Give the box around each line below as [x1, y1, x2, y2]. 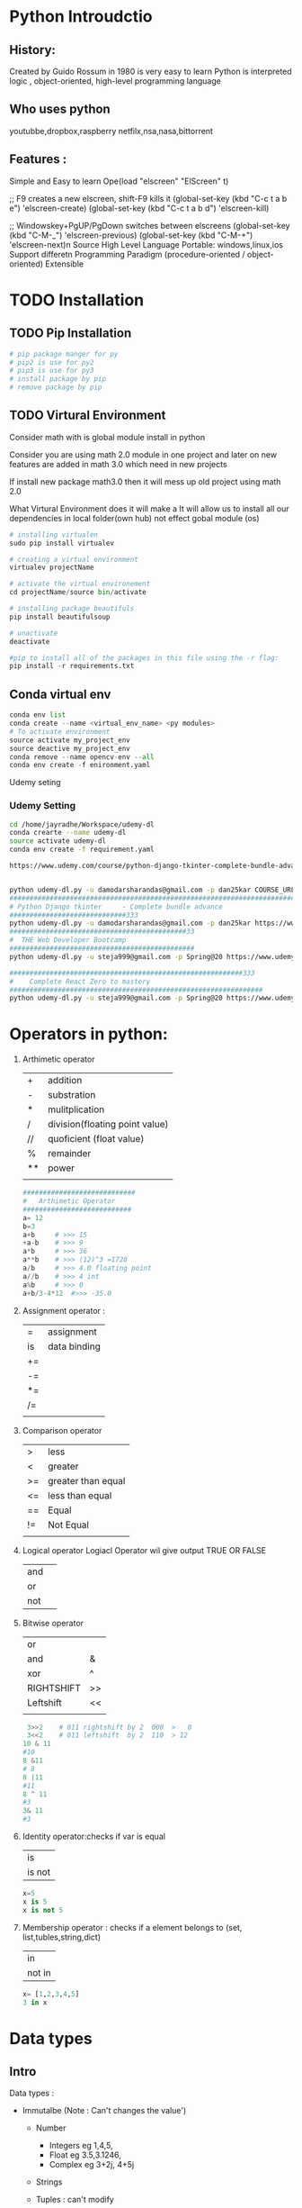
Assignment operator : [22, 1305, 106, 1316]
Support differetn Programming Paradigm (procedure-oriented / [9, 249, 245, 259]
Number [35, 2122, 67, 2133]
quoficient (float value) [48, 1133, 145, 1145]
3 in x [22, 1997, 48, 2007]
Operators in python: [9, 1024, 168, 1045]
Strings [35, 2176, 63, 2187]
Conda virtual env [9, 686, 111, 701]
